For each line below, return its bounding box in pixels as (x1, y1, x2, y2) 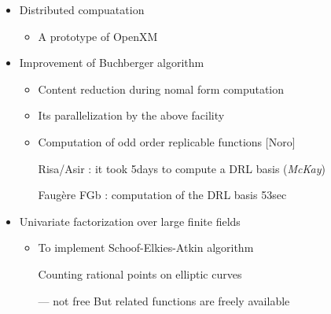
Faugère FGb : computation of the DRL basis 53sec (38, 187, 287, 203)
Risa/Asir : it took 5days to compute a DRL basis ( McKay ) (38, 160, 326, 176)
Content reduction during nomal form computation (38, 80, 285, 97)
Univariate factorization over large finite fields (19, 212, 241, 229)
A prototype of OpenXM (38, 28, 158, 44)
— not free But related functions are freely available (38, 292, 290, 308)
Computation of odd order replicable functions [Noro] (38, 133, 296, 150)
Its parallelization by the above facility (38, 107, 225, 124)
